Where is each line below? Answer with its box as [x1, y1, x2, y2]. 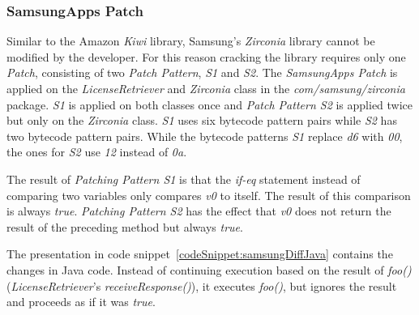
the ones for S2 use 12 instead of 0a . [6, 143, 187, 160]
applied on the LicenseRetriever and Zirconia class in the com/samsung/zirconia [6, 80, 405, 96]
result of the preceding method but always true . [6, 218, 243, 235]
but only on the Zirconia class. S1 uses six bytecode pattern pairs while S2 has [6, 112, 397, 129]
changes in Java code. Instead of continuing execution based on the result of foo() [6, 261, 412, 278]
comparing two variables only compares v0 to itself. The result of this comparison [6, 186, 411, 203]
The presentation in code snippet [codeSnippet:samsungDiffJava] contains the [6, 245, 393, 262]
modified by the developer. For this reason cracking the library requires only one [6, 48, 406, 65]
